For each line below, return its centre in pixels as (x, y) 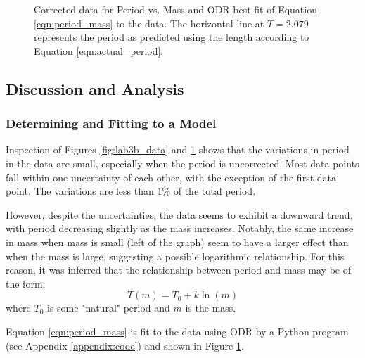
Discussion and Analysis (95, 88)
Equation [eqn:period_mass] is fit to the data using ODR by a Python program (177, 331)
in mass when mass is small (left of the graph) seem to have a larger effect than (177, 242)
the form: (26, 283)
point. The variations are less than (80, 191)
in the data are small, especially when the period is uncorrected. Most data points (182, 163)
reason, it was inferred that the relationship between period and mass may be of (178, 270)
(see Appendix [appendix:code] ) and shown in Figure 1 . (125, 345)
